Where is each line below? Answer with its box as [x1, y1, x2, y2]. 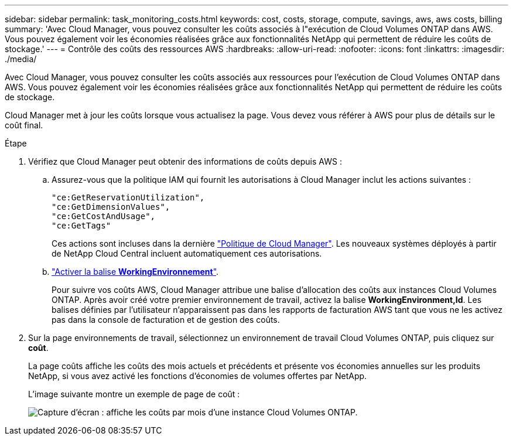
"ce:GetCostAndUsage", [52, 212, 156, 221]
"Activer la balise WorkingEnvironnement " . [52, 267, 219, 277]
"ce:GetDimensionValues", [52, 202, 170, 212]
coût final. [5, 120, 43, 130]
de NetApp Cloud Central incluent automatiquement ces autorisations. [52, 248, 322, 258]
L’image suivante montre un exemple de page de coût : [28, 389, 240, 399]
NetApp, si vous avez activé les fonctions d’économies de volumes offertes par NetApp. [28, 371, 367, 381]
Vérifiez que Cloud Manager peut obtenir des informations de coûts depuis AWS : [28, 156, 342, 166]
